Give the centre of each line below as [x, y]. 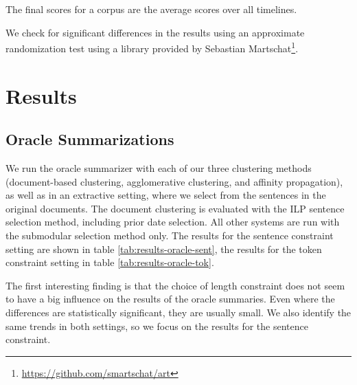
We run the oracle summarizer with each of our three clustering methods [159, 168]
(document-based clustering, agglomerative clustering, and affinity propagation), [174, 181]
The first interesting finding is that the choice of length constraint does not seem [175, 285]
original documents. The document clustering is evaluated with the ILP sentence [175, 208]
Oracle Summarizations [90, 139]
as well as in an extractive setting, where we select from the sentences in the [166, 195]
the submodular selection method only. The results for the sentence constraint [170, 235]
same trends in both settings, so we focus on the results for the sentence [157, 326]
